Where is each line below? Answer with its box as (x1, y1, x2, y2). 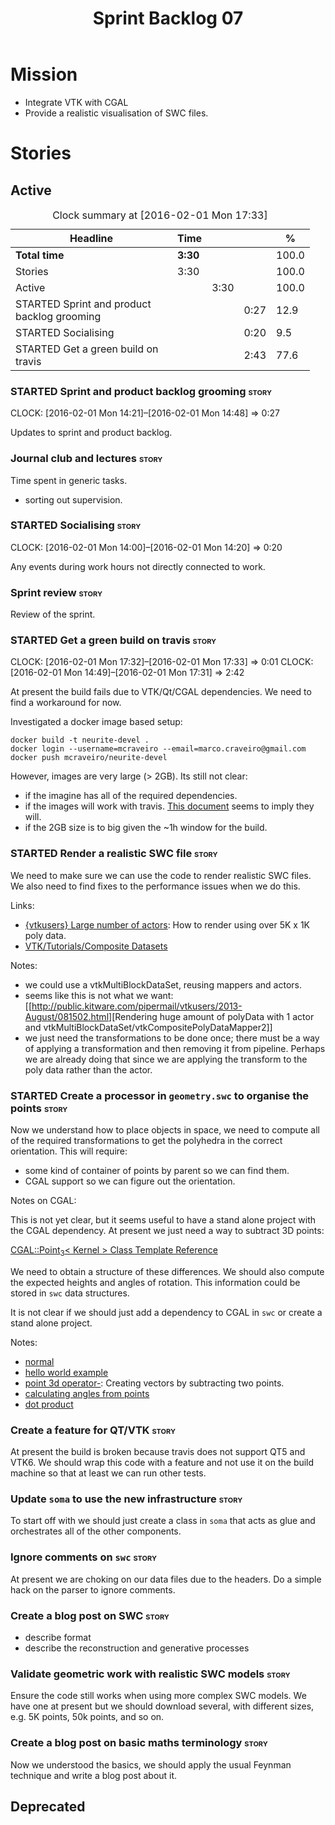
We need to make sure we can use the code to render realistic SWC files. (10, 869, 312, 881)
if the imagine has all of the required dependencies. (24, 790, 238, 802)
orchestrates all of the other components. (10, 1525, 182, 1537)
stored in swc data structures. (10, 1287, 130, 1299)
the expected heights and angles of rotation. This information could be (10, 1276, 301, 1288)
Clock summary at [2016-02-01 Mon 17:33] (52, 208, 268, 222)
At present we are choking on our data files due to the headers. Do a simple (10, 1573, 322, 1585)
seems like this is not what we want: (24, 989, 174, 1001)
